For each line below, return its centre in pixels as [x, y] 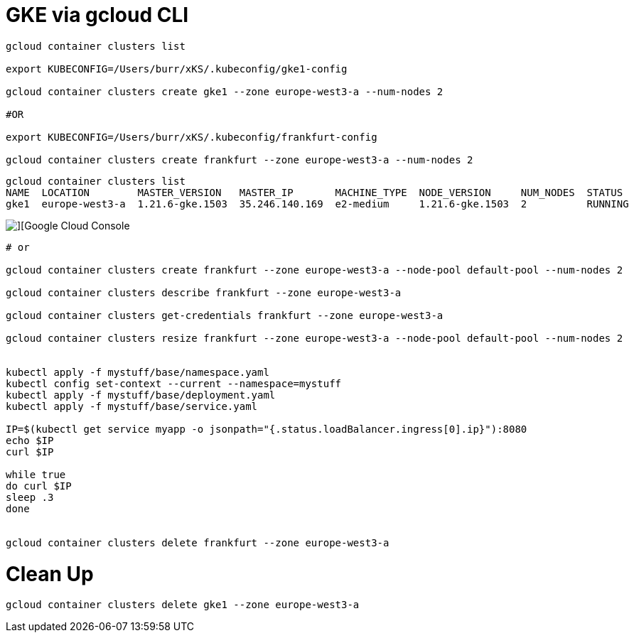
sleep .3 [30, 497]
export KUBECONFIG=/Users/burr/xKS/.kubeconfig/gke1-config [177, 69]
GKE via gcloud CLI [97, 15]
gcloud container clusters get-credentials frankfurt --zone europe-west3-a [225, 315]
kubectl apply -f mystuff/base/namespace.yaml [138, 372]
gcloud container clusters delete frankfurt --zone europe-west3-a [198, 542]
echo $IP [30, 440]
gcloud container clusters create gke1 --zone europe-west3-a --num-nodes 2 [225, 91]
